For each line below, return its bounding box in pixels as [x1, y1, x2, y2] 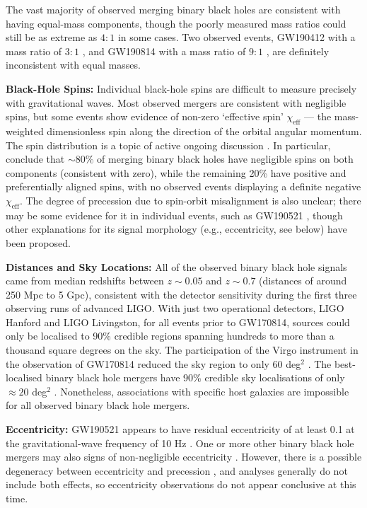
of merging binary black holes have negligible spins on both [97, 151, 354, 166]
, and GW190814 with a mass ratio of [82, 43, 246, 58]
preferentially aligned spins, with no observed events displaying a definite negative [6, 179, 361, 194]
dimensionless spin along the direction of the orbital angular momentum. [47, 123, 362, 138]
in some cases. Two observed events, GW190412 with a [117, 30, 356, 45]
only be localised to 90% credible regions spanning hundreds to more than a [6, 328, 334, 343]
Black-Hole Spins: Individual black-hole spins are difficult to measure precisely [6, 81, 357, 96]
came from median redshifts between [6, 273, 164, 288]
